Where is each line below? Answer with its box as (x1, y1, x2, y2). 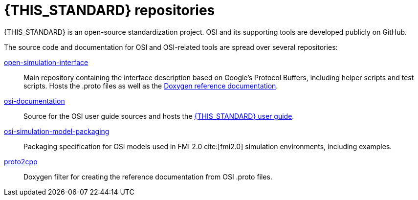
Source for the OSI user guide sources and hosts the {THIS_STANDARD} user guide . (23, 111, 294, 120)
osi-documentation (4, 96, 65, 105)
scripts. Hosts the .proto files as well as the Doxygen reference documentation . (23, 81, 278, 90)
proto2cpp (4, 157, 38, 166)
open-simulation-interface (4, 58, 88, 67)
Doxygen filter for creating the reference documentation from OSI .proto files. (23, 172, 272, 181)
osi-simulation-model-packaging (4, 127, 110, 135)
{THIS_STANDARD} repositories (4, 2, 215, 19)
